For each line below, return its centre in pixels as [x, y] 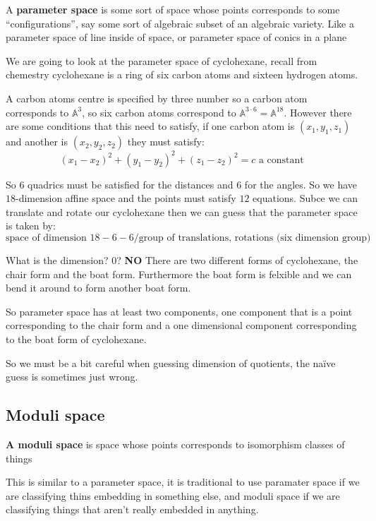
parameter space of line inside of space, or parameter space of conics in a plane [176, 37]
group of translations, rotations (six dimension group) [255, 238]
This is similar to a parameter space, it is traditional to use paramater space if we [183, 482]
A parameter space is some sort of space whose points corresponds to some [173, 9]
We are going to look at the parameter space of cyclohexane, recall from [162, 60]
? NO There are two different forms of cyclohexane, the [237, 260]
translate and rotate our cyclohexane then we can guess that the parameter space [182, 211]
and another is [37, 142]
